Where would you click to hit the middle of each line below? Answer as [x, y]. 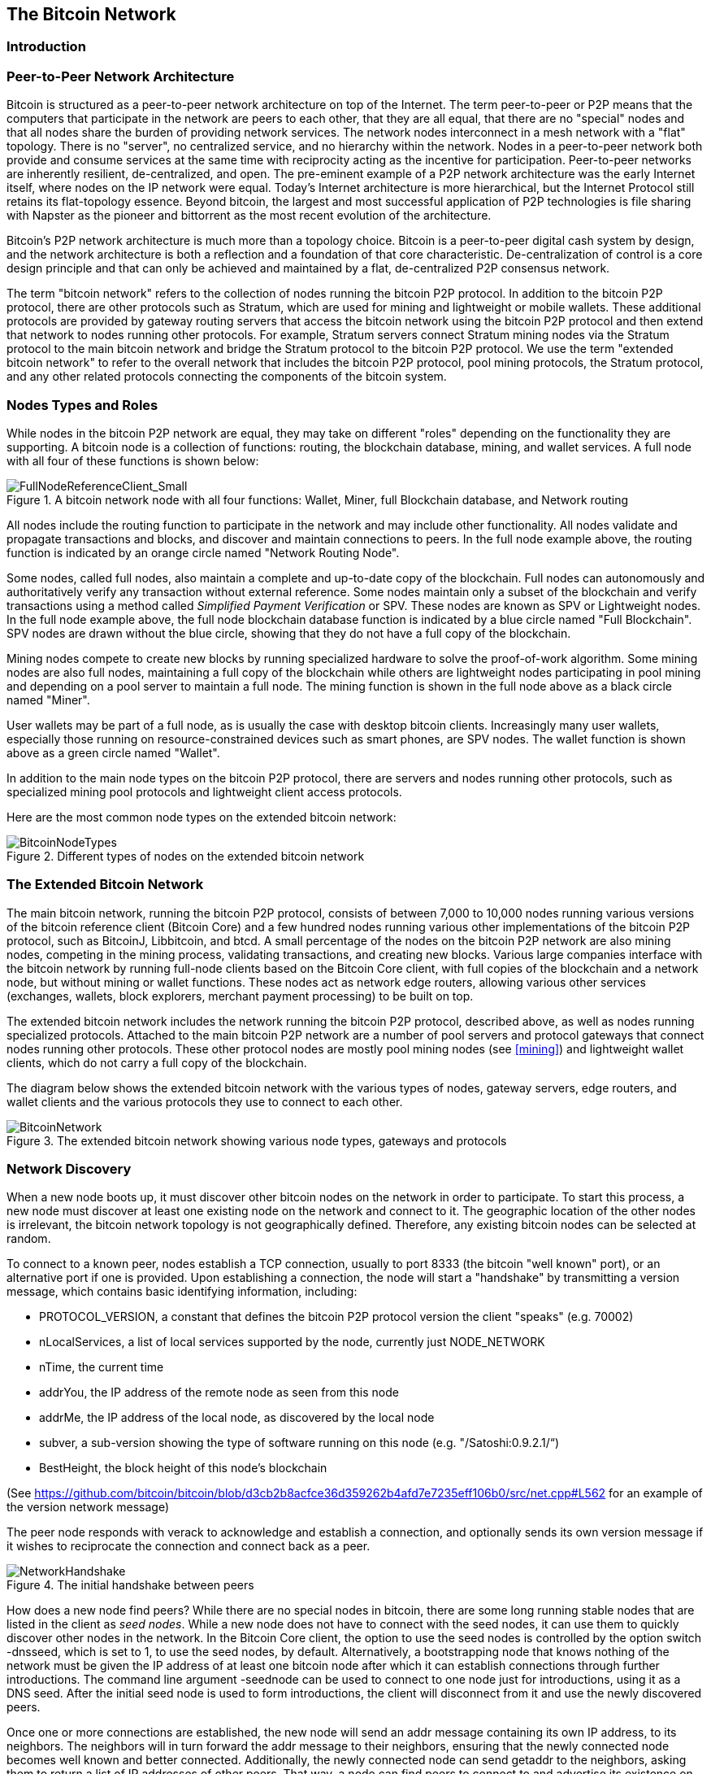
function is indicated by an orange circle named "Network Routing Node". [203, 552]
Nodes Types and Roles [82, 405]
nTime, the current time [102, 1367]
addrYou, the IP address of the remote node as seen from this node [219, 1393]
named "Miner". [48, 700]
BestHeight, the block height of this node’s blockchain [183, 1468]
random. [29, 1239]
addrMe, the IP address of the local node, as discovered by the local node [237, 1418]
